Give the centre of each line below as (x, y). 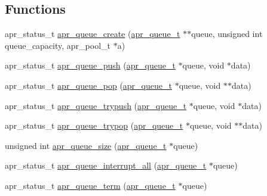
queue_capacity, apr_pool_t (58, 45)
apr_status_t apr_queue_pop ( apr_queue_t (88, 85)
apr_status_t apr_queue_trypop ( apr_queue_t (94, 125)
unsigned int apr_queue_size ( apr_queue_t (86, 145)
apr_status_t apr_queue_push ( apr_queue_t (90, 65)
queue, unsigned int (227, 34)
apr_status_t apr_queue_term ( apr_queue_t (90, 185)
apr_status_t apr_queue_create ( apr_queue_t (93, 34)
